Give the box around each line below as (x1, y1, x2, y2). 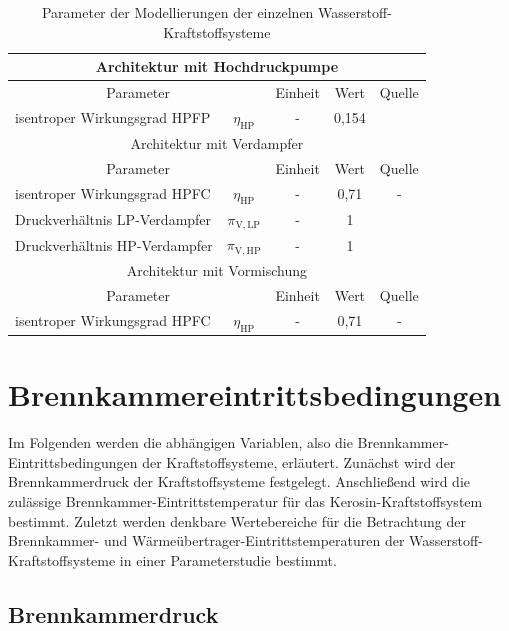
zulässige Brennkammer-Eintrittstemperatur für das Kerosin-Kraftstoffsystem (8, 490, 483, 511)
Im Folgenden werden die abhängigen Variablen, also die (8, 432, 353, 453)
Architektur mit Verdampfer (130, 132, 304, 153)
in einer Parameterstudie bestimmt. (119, 549, 337, 570)
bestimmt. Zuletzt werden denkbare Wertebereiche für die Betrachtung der (8, 510, 466, 531)
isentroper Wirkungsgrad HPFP (15, 107, 211, 128)
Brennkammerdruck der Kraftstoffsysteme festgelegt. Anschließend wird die (8, 471, 471, 492)
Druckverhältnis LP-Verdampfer (15, 209, 212, 230)
